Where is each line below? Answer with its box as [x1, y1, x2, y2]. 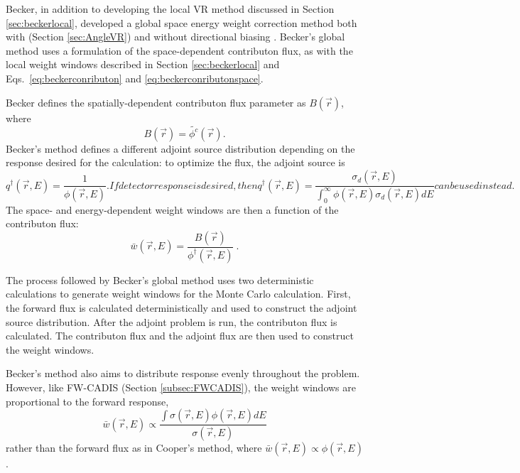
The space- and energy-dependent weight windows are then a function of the [6, 202, 339, 217]
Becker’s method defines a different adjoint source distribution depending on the [6, 141, 355, 156]
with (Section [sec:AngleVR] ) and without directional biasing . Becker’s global [6, 29, 345, 44]
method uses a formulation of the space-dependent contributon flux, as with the [6, 43, 353, 58]
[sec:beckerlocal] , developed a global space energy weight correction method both [6, 15, 357, 30]
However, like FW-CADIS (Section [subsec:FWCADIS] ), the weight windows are [6, 379, 357, 394]
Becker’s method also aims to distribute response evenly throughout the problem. [6, 366, 360, 381]
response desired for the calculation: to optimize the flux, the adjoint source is [6, 155, 345, 170]
